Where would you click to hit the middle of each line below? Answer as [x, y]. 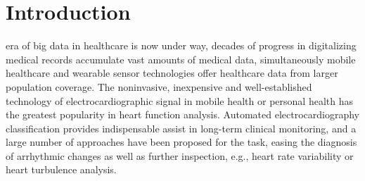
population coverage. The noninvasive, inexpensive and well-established [159, 86]
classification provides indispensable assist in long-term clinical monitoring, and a [181, 128]
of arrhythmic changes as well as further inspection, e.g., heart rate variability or [180, 155]
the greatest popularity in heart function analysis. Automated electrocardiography [182, 114]
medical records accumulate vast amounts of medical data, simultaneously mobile [181, 59]
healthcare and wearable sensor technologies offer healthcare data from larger [172, 73]
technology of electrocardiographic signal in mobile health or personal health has [179, 100]
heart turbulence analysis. [61, 169]
